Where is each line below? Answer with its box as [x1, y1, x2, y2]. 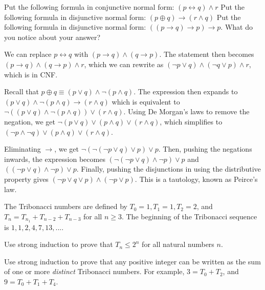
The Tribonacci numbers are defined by [4, 201, 127, 212]
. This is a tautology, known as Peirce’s [135, 173, 258, 184]
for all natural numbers [142, 239, 214, 250]
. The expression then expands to [134, 86, 238, 97]
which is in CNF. [4, 69, 58, 79]
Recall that [4, 86, 39, 97]
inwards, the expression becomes [4, 153, 105, 164]
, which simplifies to [160, 116, 223, 127]
